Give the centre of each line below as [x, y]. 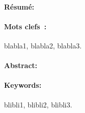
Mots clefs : [25, 26]
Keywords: [23, 85]
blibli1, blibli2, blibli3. [38, 104]
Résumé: [19, 6]
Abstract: [21, 65]
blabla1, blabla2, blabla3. [43, 45]
